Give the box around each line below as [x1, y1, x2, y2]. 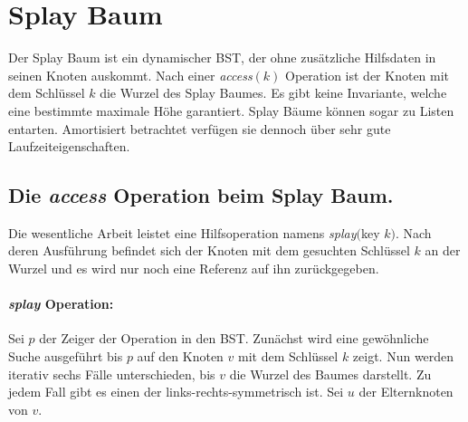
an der [425, 241, 461, 260]
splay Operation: [8, 294, 114, 313]
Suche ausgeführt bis [8, 347, 123, 366]
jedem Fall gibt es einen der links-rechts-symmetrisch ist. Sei [8, 382, 344, 401]
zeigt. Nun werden [352, 347, 454, 366]
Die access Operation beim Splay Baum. [8, 181, 394, 209]
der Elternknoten [358, 382, 454, 401]
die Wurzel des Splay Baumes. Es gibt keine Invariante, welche [100, 83, 447, 102]
